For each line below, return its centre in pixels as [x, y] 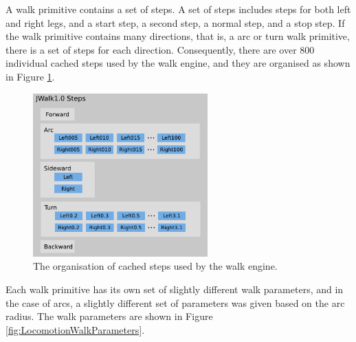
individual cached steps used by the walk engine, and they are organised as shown [178, 63]
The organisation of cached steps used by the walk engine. [155, 266]
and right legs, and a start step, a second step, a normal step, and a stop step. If [175, 22]
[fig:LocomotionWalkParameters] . [75, 329]
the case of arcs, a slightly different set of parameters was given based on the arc [175, 302]
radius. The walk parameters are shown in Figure [109, 316]
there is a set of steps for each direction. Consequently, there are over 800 [160, 49]
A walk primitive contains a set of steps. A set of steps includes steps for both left [178, 9]
